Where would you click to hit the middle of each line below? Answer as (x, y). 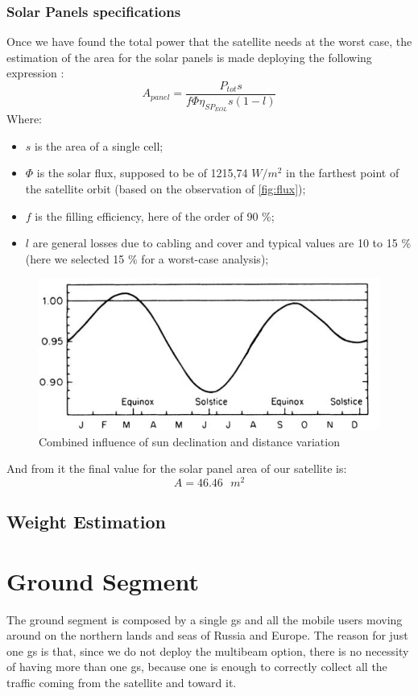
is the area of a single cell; (99, 145)
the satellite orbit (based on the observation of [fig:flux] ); (166, 189)
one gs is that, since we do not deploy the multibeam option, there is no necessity (208, 650)
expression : (35, 73)
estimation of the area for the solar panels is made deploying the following (189, 57)
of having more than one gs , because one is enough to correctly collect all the (197, 667)
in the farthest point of (343, 173)
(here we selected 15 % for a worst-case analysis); (147, 258)
